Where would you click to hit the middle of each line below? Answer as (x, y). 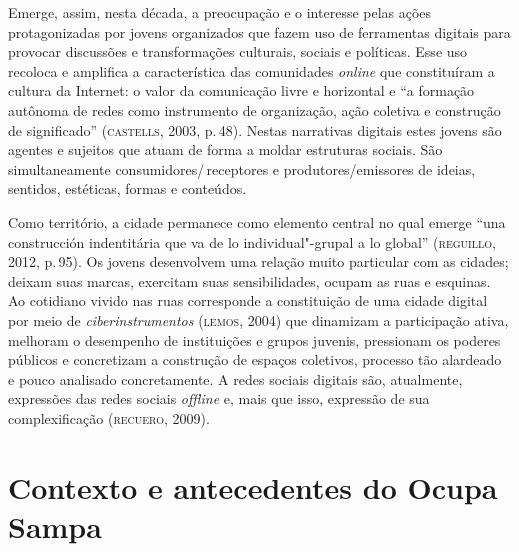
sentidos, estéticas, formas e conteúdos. (127, 188)
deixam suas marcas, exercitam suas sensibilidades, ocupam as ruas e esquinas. (249, 280)
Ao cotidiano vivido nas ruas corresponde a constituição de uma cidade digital (248, 300)
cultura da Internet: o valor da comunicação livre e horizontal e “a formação (241, 90)
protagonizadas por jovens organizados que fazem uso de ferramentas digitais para (259, 31)
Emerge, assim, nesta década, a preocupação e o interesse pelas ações (220, 12)
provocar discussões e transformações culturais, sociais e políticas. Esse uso (238, 51)
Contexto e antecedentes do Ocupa (253, 486)
